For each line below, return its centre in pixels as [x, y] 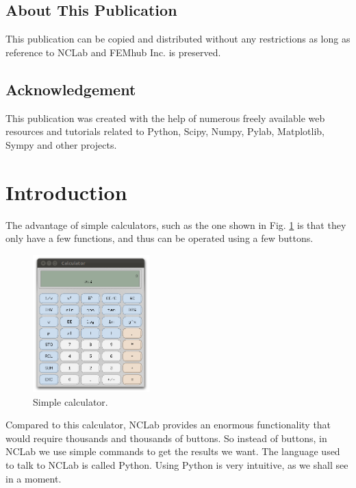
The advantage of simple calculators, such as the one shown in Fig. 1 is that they [176, 224]
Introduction [66, 192]
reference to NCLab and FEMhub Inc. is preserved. [113, 52]
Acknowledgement [71, 89]
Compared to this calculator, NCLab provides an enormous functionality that [168, 425]
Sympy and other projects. [61, 144]
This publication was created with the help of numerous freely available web [165, 118]
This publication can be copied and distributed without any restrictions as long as [178, 39]
